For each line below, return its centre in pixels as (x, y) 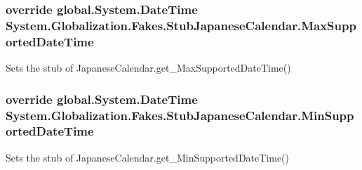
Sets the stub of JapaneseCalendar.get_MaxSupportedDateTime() (148, 68)
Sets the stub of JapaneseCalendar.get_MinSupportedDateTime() (148, 157)
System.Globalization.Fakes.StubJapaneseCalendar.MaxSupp (181, 25)
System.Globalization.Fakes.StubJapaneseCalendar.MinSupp (180, 115)
